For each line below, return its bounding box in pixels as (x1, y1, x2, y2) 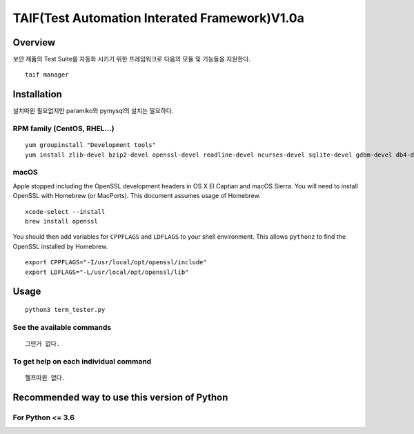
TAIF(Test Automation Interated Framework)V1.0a (12, 10, 305, 26)
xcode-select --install (25, 208, 106, 215)
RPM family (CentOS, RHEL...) (12, 124, 115, 134)
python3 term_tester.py (25, 306, 106, 313)
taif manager (25, 71, 69, 79)
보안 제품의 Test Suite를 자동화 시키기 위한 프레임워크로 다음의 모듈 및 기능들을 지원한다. (12, 55, 251, 63)
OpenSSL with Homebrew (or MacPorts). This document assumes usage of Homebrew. (12, 192, 262, 200)
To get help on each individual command (12, 356, 152, 366)
